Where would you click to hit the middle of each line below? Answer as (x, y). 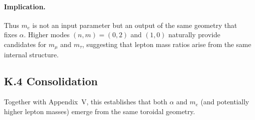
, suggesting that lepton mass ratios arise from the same (167, 44)
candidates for (25, 44)
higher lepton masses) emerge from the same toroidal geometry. (100, 111)
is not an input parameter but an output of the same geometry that (135, 25)
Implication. (25, 6)
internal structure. (32, 55)
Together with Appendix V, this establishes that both (86, 102)
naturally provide (194, 35)
